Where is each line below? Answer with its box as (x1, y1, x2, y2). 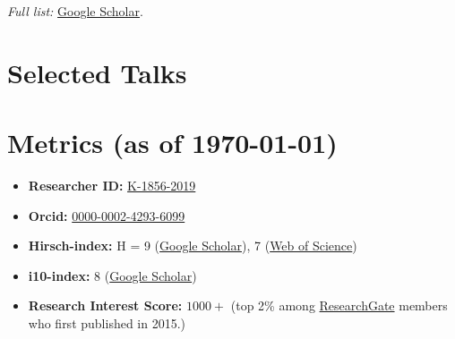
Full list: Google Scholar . (7, 2, 143, 20)
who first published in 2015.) (28, 314, 186, 333)
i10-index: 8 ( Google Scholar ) (28, 266, 197, 284)
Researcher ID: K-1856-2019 (28, 176, 196, 195)
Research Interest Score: (28, 296, 183, 315)
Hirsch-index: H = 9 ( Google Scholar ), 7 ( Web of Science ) (28, 236, 357, 255)
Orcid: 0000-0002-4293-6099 (28, 206, 185, 225)
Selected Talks (7, 54, 187, 90)
